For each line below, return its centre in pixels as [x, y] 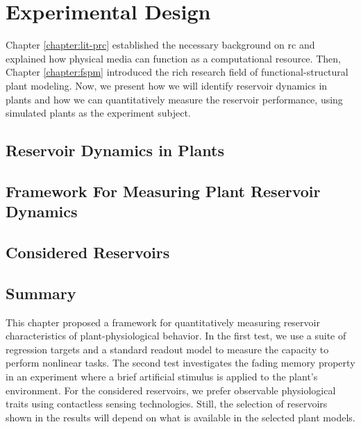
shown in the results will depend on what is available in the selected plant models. [180, 417]
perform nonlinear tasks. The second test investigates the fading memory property [180, 363]
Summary [41, 293]
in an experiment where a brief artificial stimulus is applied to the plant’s [162, 376]
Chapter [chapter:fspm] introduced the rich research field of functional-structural [177, 72]
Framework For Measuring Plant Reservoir [163, 191]
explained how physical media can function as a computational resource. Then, [173, 58]
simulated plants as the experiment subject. [98, 113]
